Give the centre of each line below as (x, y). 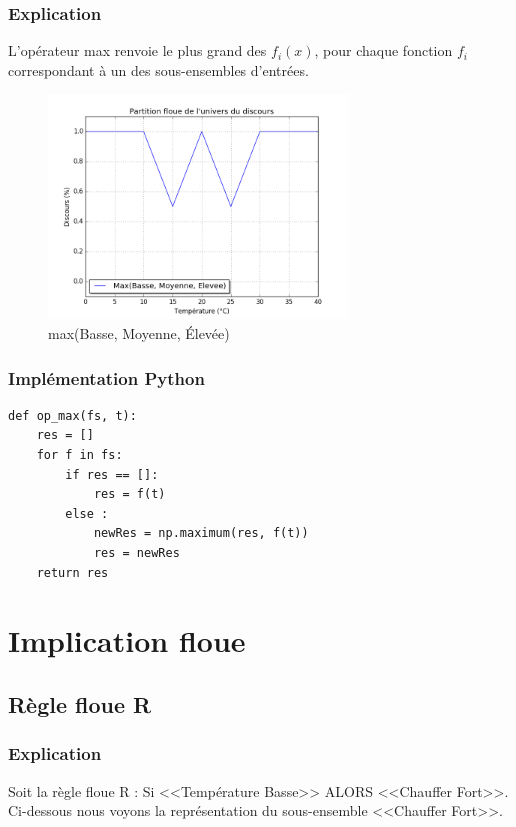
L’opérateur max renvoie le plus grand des (137, 50)
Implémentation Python (106, 377)
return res (72, 572)
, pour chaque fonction (383, 50)
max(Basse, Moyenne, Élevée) (139, 333)
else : (87, 513)
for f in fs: (79, 455)
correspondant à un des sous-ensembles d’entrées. (158, 69)
